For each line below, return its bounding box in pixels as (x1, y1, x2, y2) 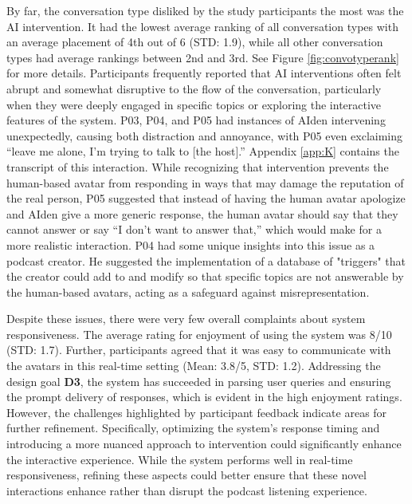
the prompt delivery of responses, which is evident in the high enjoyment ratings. (6, 388, 402, 405)
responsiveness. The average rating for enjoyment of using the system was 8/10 (6, 325, 392, 342)
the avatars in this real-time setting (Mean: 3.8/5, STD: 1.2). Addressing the (6, 357, 381, 374)
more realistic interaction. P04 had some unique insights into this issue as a (6, 236, 375, 253)
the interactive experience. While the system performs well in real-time (6, 451, 353, 467)
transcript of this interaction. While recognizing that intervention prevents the (6, 158, 389, 175)
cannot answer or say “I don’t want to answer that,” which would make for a (6, 221, 382, 238)
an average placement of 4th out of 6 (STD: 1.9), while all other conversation (6, 33, 383, 50)
